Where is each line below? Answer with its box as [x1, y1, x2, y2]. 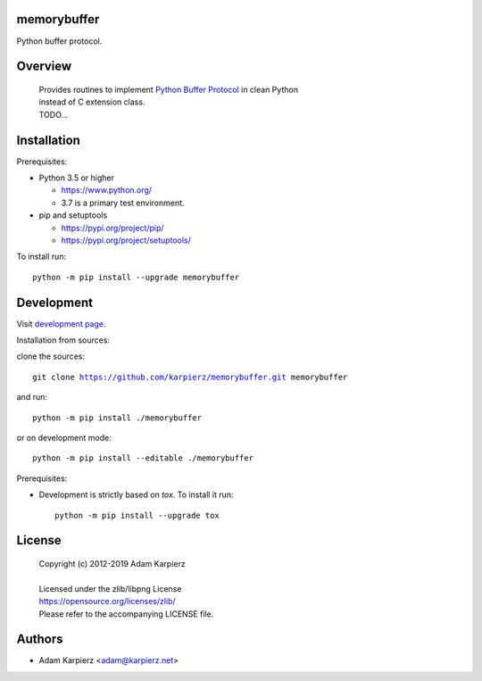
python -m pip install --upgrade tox [54, 510, 220, 520]
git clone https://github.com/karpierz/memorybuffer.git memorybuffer [32, 371, 348, 382]
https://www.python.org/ [61, 185, 152, 195]
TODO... [38, 109, 69, 120]
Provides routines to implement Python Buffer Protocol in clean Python [38, 84, 299, 95]
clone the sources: [16, 351, 85, 361]
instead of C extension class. [38, 96, 145, 107]
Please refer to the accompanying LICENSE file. [38, 608, 214, 619]
